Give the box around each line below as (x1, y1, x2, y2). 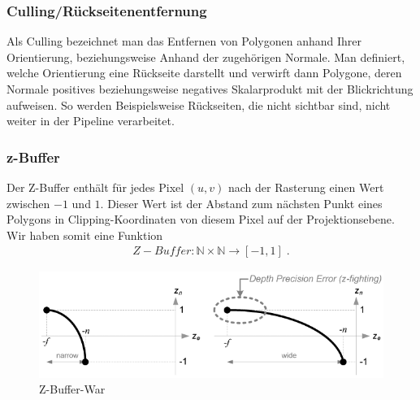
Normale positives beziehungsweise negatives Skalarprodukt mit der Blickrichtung (6, 80, 414, 97)
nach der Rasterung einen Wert (228, 179, 384, 195)
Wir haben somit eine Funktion (6, 226, 163, 243)
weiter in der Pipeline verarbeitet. (6, 112, 175, 129)
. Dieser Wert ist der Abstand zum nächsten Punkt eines (100, 194, 383, 211)
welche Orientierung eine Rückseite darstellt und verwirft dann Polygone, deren (6, 64, 402, 81)
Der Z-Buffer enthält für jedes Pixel (6, 179, 184, 195)
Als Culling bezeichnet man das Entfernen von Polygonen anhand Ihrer (6, 33, 362, 50)
